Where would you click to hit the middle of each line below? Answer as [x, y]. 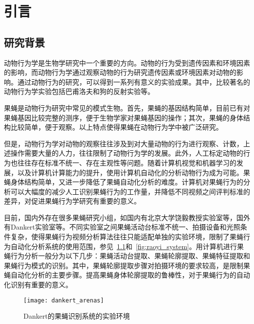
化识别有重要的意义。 [38, 285]
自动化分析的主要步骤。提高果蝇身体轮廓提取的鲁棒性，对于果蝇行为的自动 [130, 275]
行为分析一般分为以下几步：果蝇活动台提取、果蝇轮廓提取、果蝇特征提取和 [130, 256]
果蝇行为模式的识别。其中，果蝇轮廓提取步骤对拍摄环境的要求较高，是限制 [124, 265]
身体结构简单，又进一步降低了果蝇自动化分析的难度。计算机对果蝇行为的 [127, 182]
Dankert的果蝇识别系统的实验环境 [77, 316]
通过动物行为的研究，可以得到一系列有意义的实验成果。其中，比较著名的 [134, 81]
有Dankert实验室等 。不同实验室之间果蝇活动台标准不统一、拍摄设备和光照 [122, 227]
